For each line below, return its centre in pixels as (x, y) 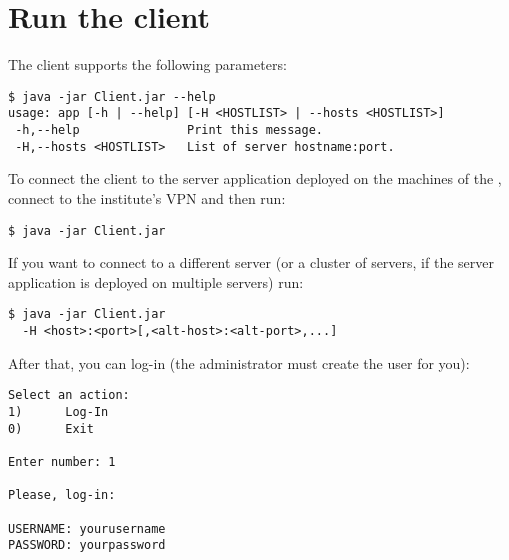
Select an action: (69, 395)
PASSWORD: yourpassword (87, 545)
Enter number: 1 (62, 461)
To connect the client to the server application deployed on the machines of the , (255, 178)
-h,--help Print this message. (169, 130)
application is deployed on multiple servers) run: (156, 281)
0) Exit (51, 428)
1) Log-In (58, 411)
